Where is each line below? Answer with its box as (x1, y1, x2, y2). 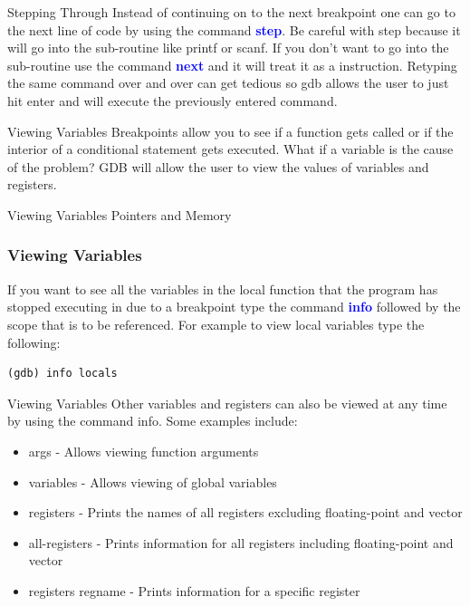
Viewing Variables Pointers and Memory (7, 205, 232, 224)
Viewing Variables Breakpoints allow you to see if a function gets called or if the (7, 121, 454, 140)
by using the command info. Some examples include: (7, 411, 298, 430)
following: (7, 332, 61, 351)
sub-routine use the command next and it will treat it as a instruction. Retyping (7, 55, 457, 74)
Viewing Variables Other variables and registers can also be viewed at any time (7, 393, 447, 412)
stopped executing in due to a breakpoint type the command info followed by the (7, 297, 461, 316)
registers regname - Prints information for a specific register (28, 581, 360, 600)
